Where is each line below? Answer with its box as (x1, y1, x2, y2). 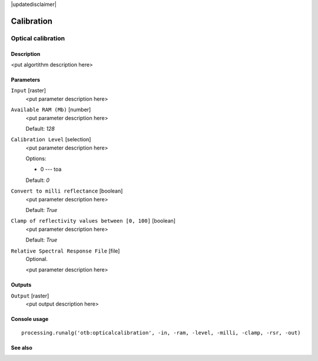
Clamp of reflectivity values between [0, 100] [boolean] (11, 217, 176, 224)
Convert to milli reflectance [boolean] (11, 187, 123, 194)
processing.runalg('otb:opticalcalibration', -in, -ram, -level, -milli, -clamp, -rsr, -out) (21, 329, 301, 336)
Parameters (11, 76, 41, 83)
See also (11, 344, 32, 351)
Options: (25, 155, 47, 162)
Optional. (25, 256, 48, 262)
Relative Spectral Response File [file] (11, 247, 120, 254)
